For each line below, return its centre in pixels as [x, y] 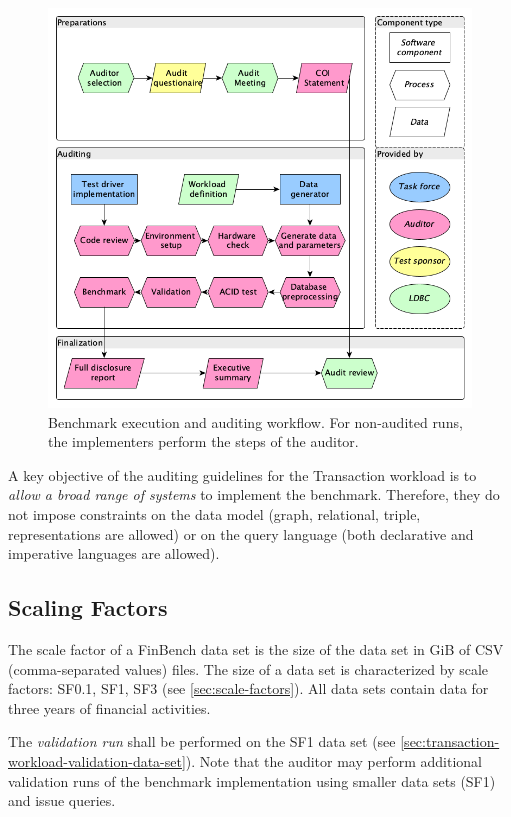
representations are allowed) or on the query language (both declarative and [241, 533]
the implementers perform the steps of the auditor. [203, 441]
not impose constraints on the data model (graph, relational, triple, [214, 514]
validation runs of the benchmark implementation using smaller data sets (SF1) [252, 780]
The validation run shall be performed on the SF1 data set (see [202, 741]
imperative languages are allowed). [114, 553]
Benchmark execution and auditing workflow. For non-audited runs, [255, 421]
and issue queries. [62, 800]
